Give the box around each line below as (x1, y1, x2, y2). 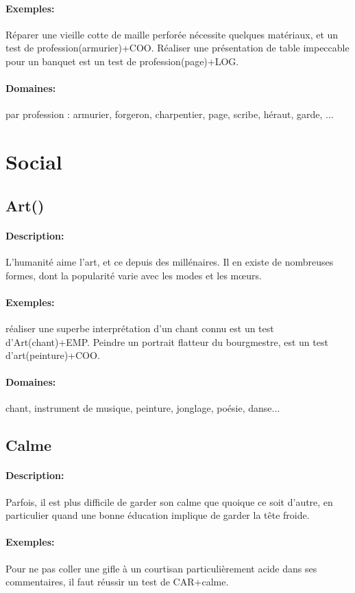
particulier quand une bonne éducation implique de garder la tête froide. (5, 508, 310, 522)
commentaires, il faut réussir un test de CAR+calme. (5, 574, 229, 589)
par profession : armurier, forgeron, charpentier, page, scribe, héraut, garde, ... (5, 107, 334, 121)
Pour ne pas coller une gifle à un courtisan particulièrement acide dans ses (5, 561, 317, 575)
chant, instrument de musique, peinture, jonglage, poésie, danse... (5, 401, 280, 415)
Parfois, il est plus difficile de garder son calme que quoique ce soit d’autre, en (5, 494, 333, 509)
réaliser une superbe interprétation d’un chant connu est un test (5, 321, 274, 335)
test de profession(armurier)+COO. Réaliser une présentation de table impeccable (5, 40, 350, 55)
